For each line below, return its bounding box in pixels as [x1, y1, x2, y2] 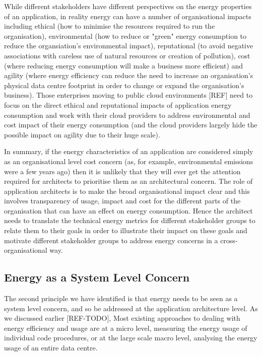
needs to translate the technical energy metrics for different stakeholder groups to [4, 215, 255, 226]
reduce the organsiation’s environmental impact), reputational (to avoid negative [4, 40, 253, 51]
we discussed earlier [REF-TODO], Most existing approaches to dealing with [4, 313, 240, 323]
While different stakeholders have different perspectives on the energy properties [4, 1, 252, 11]
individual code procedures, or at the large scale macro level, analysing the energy [4, 332, 257, 343]
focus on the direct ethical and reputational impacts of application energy [4, 99, 232, 110]
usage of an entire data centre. [4, 342, 98, 353]
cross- [220, 235, 238, 245]
